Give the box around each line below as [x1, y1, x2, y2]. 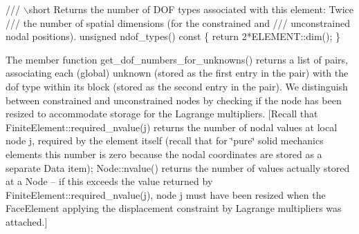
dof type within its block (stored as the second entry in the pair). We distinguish [6, 79, 348, 93]
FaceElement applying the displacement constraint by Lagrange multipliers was [6, 201, 342, 215]
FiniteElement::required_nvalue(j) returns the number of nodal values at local [6, 119, 338, 134]
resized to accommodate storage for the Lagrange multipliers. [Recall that [6, 106, 318, 121]
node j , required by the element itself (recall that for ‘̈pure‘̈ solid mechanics [6, 133, 324, 148]
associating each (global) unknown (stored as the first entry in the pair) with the [6, 66, 349, 80]
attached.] [6, 214, 48, 228]
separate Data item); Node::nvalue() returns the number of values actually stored [6, 160, 350, 175]
